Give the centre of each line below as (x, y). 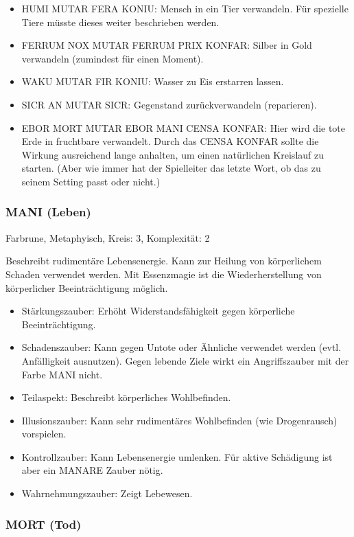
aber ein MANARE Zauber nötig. (92, 470)
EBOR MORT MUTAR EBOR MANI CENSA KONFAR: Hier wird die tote (184, 127)
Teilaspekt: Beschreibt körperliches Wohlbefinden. (126, 397)
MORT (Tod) (44, 524)
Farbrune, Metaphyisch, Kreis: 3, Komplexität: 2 (108, 237)
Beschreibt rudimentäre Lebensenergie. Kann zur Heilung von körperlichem (164, 261)
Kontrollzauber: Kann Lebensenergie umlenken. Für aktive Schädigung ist (177, 456)
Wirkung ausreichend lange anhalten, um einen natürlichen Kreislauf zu (173, 154)
